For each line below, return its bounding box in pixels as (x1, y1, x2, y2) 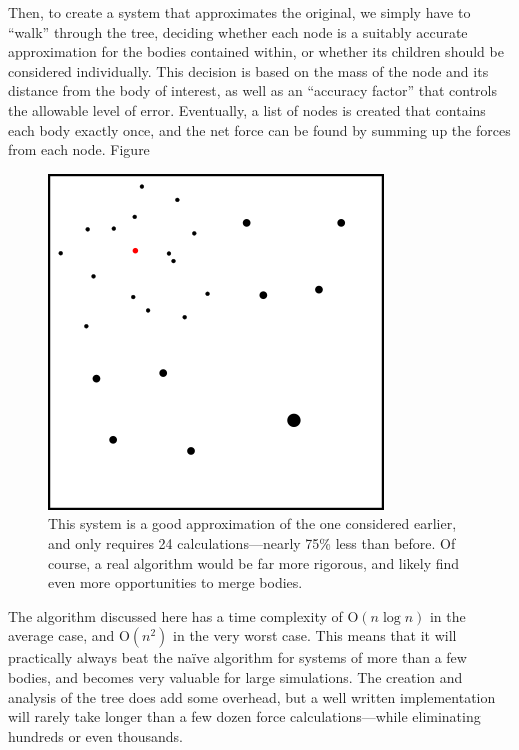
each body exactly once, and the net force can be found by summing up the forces (8, 119, 511, 140)
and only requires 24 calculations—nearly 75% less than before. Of (48, 532, 456, 553)
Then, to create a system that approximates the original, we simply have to (8, 2, 471, 22)
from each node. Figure (8, 139, 150, 160)
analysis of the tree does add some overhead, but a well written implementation (8, 686, 496, 707)
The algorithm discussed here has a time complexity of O (8, 605, 359, 626)
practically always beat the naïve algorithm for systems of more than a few (8, 647, 467, 668)
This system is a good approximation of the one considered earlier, (48, 513, 457, 534)
